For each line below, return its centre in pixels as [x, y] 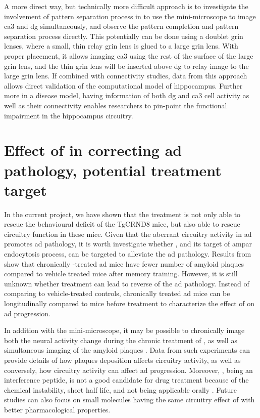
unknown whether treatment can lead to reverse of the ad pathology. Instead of [127, 283]
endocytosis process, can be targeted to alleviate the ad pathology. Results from [128, 254]
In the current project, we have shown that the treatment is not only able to [122, 214]
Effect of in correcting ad [93, 150]
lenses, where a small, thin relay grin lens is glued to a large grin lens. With [121, 46]
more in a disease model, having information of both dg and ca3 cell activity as [127, 95]
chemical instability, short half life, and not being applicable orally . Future [121, 389]
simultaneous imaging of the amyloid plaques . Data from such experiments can [127, 350]
